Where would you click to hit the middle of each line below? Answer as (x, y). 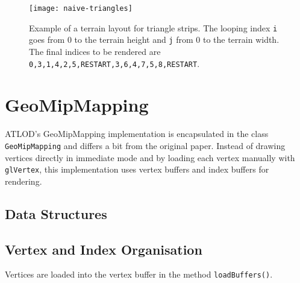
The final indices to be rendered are (95, 51)
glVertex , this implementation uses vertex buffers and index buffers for (137, 169)
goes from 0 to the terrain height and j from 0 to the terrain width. (154, 40)
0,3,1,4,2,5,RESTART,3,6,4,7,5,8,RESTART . (114, 63)
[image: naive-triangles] (81, 8)
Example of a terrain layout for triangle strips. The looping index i (153, 27)
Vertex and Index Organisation (104, 249)
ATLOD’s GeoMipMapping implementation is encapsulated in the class (137, 134)
